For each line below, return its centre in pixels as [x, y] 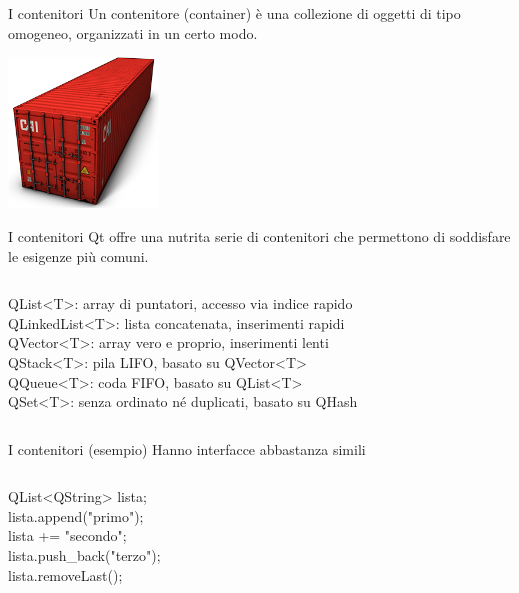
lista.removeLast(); [65, 574]
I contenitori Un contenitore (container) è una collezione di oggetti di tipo [234, 13]
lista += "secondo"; [67, 535]
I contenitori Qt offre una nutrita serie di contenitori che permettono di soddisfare [259, 235]
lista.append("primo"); [76, 515]
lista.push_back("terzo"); [84, 555]
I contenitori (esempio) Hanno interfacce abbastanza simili [187, 448]
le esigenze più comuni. [78, 255]
